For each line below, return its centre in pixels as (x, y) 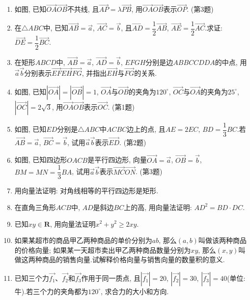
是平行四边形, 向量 (117, 160)
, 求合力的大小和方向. (135, 291)
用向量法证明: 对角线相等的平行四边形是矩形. (86, 191)
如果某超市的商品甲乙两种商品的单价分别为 (83, 240)
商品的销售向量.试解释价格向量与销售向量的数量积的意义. (133, 259)
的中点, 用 (231, 62)
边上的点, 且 (146, 129)
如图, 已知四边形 (41, 160)
